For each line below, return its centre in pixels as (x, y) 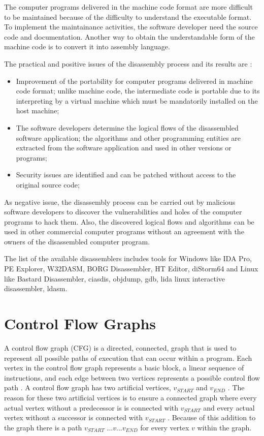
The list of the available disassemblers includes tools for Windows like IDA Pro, (128, 258)
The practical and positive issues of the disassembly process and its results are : (128, 63)
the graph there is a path (43, 427)
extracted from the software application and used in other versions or (124, 148)
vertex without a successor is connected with (73, 417)
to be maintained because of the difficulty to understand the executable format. (128, 17)
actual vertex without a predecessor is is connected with (91, 407)
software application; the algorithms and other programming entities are (128, 137)
